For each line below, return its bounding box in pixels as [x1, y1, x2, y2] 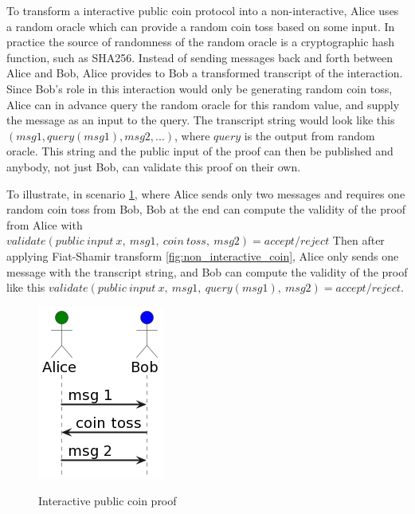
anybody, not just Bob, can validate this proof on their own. [6, 158, 301, 175]
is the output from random [244, 127, 375, 143]
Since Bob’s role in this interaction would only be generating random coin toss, [6, 80, 393, 96]
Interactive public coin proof [38, 492, 177, 509]
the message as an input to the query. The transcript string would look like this [6, 112, 395, 128]
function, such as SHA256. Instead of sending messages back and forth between [6, 49, 393, 65]
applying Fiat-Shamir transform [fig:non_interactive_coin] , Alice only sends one [6, 247, 399, 264]
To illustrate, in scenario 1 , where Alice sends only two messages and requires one [6, 185, 405, 202]
